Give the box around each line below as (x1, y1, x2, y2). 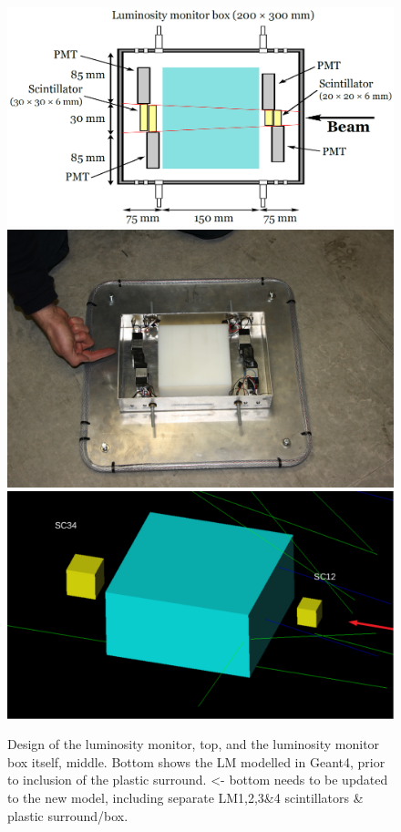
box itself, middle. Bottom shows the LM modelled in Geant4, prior (7, 752, 386, 771)
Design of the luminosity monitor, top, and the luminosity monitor (7, 734, 380, 754)
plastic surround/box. (7, 806, 129, 825)
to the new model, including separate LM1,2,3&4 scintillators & (7, 787, 364, 806)
